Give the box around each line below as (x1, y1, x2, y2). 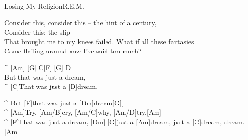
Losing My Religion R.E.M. (4, 1, 84, 11)
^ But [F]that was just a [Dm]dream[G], (4, 97, 124, 107)
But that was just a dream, (4, 71, 86, 82)
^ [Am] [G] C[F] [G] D (4, 62, 71, 72)
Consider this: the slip (4, 27, 70, 37)
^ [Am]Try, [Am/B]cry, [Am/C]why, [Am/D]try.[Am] (4, 107, 161, 117)
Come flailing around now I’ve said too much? (4, 46, 142, 56)
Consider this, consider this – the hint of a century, (4, 17, 157, 27)
